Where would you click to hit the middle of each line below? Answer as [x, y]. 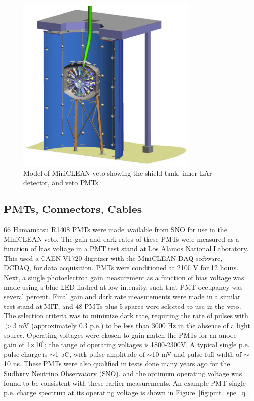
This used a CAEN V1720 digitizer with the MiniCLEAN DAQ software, [113, 258]
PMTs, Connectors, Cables [73, 209]
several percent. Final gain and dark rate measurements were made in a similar [122, 296]
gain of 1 [17, 344]
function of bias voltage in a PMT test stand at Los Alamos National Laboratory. [126, 248]
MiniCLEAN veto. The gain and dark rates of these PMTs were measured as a [122, 239]
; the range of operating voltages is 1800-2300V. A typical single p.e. [147, 344]
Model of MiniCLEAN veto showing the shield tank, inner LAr [118, 173]
